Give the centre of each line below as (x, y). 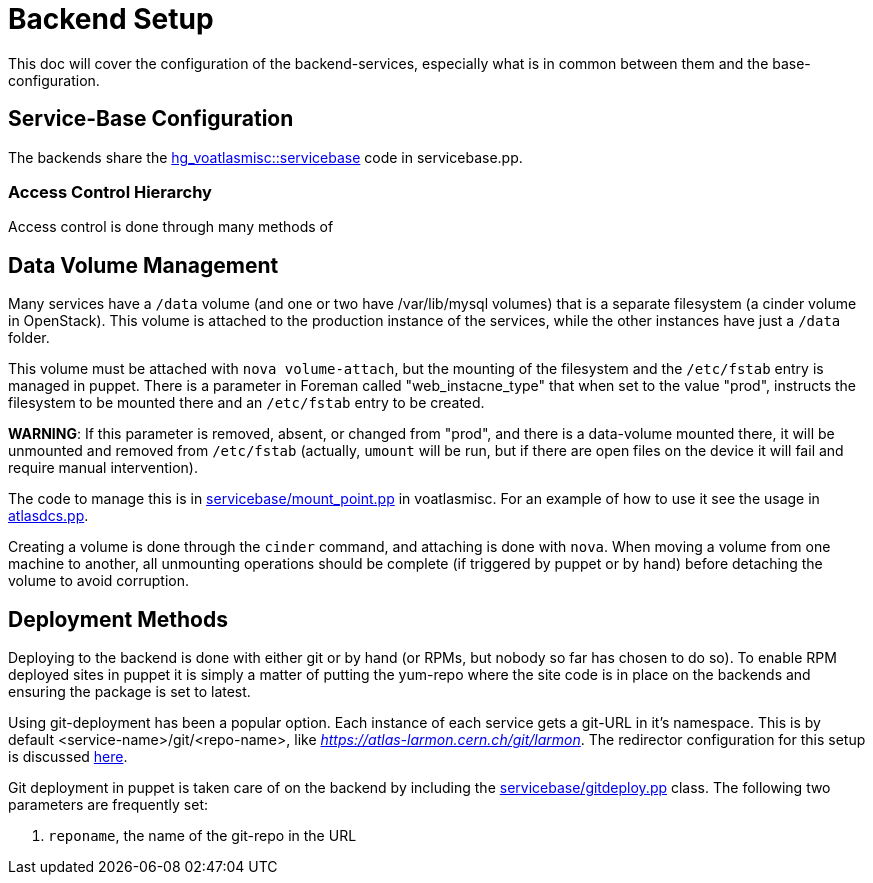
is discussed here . (68, 757)
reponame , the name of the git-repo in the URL (202, 836)
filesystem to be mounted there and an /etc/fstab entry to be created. (246, 403)
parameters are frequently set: (108, 805)
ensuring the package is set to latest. (129, 692)
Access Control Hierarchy (110, 191)
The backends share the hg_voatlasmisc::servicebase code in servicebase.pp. (265, 157)
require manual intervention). (103, 468)
